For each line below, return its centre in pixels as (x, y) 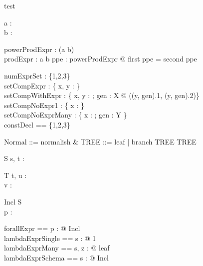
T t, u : (15, 175)
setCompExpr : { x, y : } (42, 85)
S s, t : (14, 158)
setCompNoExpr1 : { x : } (44, 105)
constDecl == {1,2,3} (37, 124)
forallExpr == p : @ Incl (42, 228)
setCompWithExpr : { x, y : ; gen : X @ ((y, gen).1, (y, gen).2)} (102, 95)
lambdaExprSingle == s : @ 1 (50, 238)
